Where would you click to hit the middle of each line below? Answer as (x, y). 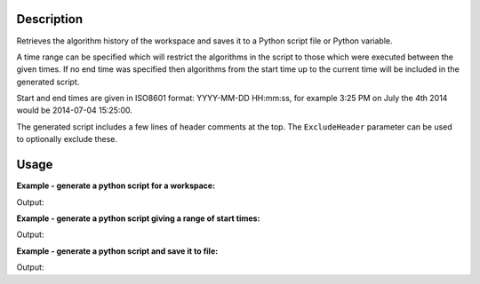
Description (50, 19)
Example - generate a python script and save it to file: (117, 251)
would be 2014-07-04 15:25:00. (74, 110)
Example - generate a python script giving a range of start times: (138, 218)
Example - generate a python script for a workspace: (116, 185)
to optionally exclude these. (67, 139)
